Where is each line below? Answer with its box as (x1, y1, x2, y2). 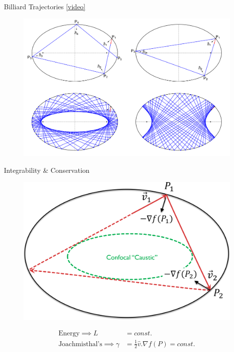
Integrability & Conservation (4, 165, 90, 175)
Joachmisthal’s (58, 340, 102, 348)
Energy (58, 330, 80, 337)
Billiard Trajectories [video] (4, 1, 86, 11)
